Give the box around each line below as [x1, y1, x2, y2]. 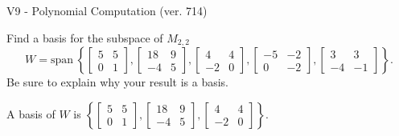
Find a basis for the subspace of [6, 29, 163, 46]
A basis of [6, 105, 56, 122]
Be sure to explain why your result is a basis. [6, 74, 229, 90]
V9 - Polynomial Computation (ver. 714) [6, 2, 208, 18]
